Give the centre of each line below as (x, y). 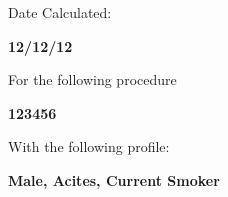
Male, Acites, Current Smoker (114, 179)
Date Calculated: (60, 12)
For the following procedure (92, 79)
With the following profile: (89, 146)
